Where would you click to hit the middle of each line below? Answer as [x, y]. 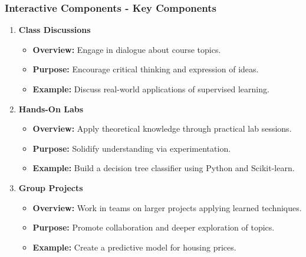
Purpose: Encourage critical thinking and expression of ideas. [146, 69]
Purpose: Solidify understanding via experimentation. [132, 148]
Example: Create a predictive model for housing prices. [134, 247]
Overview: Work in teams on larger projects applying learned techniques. [167, 207]
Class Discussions [55, 30]
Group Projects [51, 187]
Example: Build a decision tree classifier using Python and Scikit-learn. [164, 168]
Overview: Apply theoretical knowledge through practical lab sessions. [162, 128]
